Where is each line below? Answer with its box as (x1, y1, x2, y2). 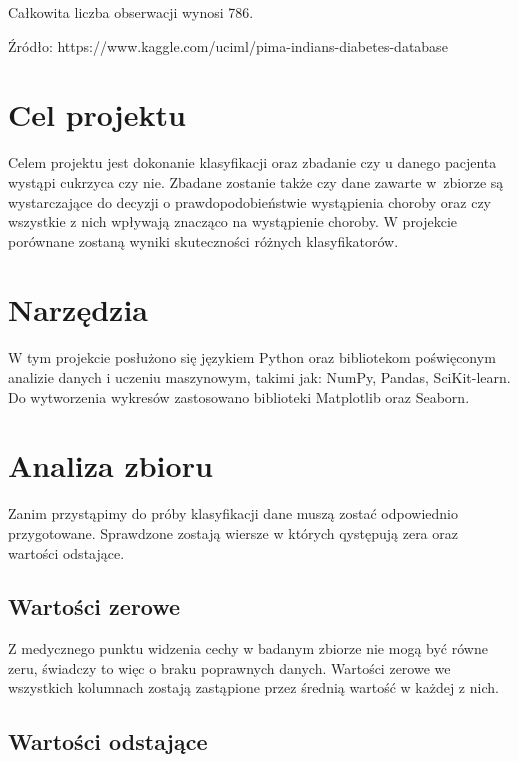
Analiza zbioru (8, 445, 213, 486)
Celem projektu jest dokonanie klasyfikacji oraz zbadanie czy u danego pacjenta (8, 152, 497, 173)
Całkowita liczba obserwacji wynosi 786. (8, 2, 254, 22)
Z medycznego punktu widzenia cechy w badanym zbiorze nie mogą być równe (8, 638, 488, 659)
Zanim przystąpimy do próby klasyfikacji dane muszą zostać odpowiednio (8, 503, 458, 524)
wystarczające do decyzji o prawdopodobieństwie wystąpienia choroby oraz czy (8, 191, 491, 212)
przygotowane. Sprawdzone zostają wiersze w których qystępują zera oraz (8, 522, 458, 543)
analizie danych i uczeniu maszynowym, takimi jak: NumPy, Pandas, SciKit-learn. (8, 367, 511, 387)
